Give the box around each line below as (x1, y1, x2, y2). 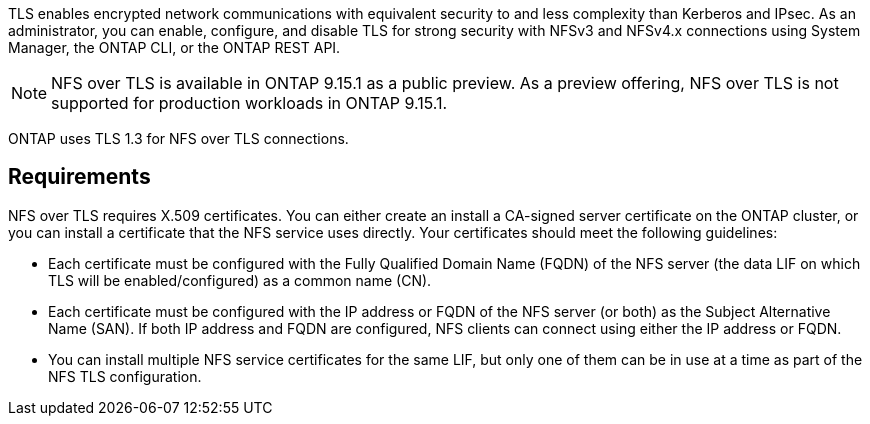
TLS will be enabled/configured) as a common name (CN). (48, 271, 432, 289)
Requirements (8, 164, 151, 190)
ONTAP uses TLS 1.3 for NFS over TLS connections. (8, 130, 349, 147)
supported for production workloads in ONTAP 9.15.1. (51, 93, 448, 113)
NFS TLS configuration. (48, 367, 202, 385)
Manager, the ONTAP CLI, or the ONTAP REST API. (8, 39, 341, 56)
